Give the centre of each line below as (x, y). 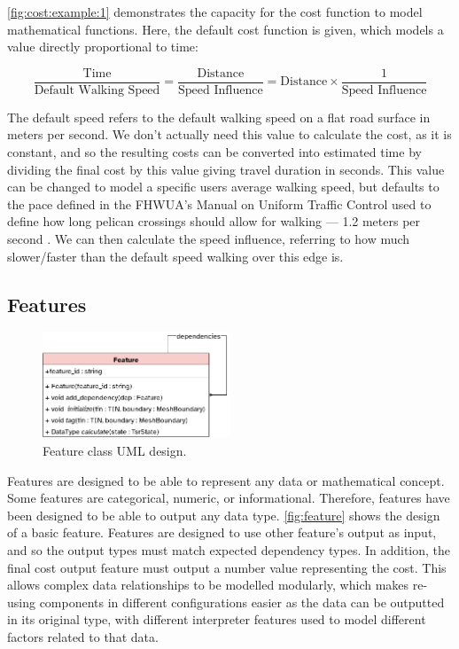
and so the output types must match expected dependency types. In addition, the (229, 550)
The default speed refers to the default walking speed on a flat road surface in (219, 117)
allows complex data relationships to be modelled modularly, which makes (208, 585)
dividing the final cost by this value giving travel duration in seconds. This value (226, 169)
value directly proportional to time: (103, 47)
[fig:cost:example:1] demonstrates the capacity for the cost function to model (215, 12)
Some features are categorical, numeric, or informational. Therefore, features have (229, 498)
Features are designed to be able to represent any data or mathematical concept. (226, 480)
